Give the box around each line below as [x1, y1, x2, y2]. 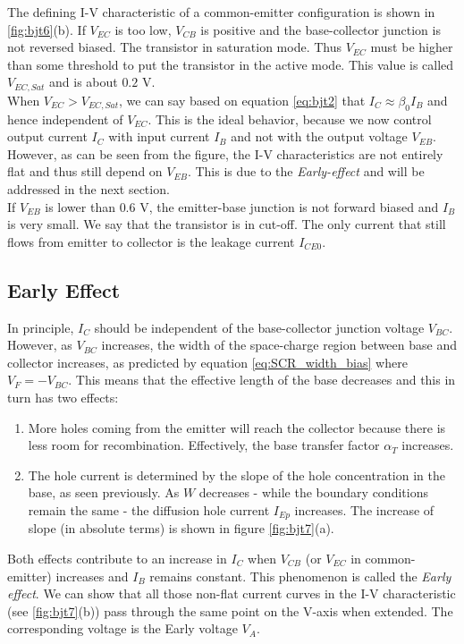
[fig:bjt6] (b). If [7, 20, 86, 38]
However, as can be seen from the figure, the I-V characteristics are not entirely [7, 144, 443, 163]
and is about [49, 72, 118, 91]
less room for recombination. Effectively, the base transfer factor [28, 436, 380, 454]
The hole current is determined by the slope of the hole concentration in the [28, 465, 445, 484]
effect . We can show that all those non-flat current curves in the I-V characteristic [7, 584, 456, 603]
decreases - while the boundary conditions [198, 483, 428, 502]
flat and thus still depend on [7, 162, 163, 181]
